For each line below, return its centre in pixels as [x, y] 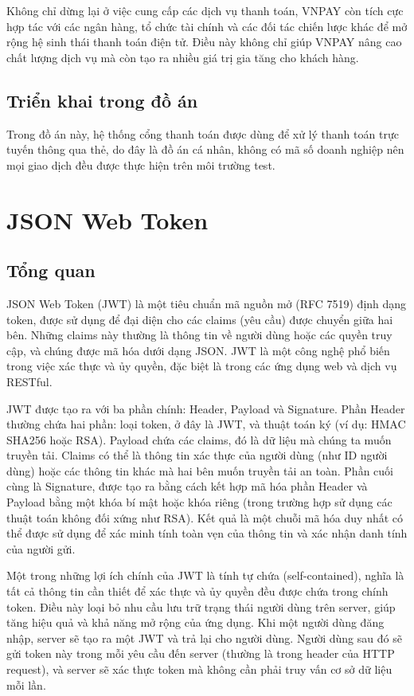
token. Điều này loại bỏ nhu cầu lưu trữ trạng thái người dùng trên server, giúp [201, 606]
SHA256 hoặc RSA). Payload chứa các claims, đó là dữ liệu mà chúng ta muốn [199, 439]
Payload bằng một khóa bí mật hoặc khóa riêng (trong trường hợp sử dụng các [199, 502]
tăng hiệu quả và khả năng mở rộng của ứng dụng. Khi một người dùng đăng [195, 622]
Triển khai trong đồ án [102, 100]
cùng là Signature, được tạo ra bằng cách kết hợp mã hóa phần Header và [187, 486]
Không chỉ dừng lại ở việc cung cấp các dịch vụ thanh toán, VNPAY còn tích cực [205, 10]
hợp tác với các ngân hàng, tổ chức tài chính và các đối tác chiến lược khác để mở [207, 26]
